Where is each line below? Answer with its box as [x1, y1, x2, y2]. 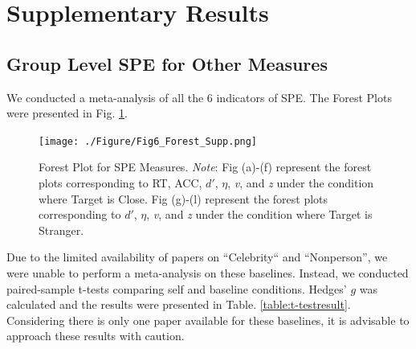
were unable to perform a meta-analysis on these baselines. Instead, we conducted [6, 264, 409, 281]
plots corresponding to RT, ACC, [39, 174, 202, 191]
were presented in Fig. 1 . [6, 105, 128, 121]
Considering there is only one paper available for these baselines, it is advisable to [6, 311, 410, 328]
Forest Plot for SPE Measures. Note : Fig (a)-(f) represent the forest [39, 158, 372, 175]
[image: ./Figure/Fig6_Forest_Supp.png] [39, 135, 258, 147]
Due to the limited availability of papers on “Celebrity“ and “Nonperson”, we [6, 248, 388, 265]
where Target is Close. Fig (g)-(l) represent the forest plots [39, 190, 328, 207]
